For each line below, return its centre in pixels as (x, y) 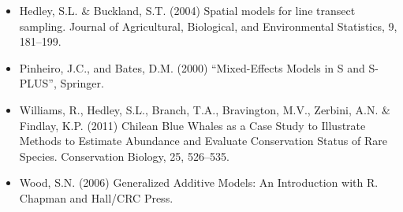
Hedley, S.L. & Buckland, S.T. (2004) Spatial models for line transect (187, 10)
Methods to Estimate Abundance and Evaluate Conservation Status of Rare (203, 141)
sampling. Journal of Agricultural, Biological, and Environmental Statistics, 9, (208, 26)
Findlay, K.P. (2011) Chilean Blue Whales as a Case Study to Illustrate (192, 125)
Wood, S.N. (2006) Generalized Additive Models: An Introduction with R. (199, 182)
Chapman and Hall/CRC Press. (96, 197)
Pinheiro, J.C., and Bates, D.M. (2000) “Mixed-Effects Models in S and (192, 67)
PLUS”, (38, 83)
